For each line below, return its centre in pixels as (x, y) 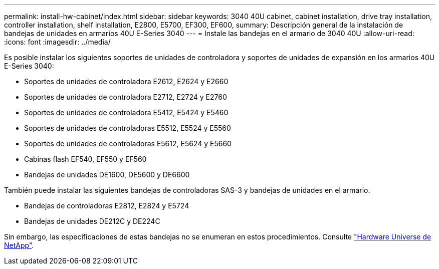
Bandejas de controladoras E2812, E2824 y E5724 (107, 206)
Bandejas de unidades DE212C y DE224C (92, 221)
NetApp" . (19, 245)
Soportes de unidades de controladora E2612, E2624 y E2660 (126, 81)
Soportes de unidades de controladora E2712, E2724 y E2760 (126, 97)
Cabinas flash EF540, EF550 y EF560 (85, 159)
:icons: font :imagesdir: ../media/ (57, 42)
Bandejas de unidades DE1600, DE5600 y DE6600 (107, 175)
